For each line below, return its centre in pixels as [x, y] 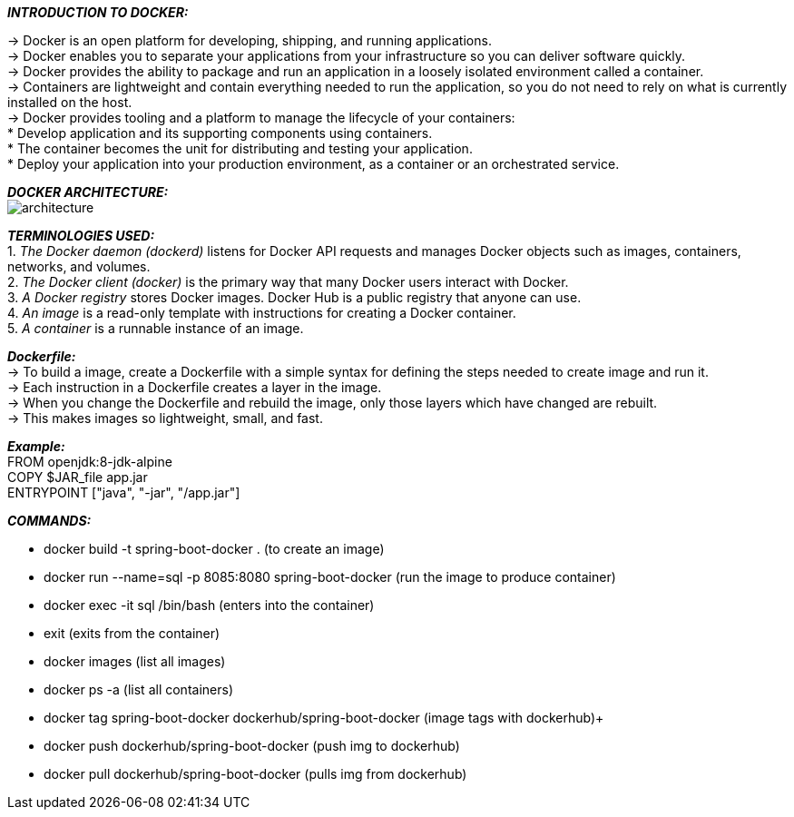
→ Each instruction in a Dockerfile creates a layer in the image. [195, 387]
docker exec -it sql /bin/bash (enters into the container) [209, 605]
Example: [36, 446]
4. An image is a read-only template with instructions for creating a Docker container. [262, 313]
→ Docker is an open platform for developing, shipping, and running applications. [250, 40]
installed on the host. [70, 102]
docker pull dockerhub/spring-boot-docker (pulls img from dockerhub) [255, 774]
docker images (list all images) [135, 661]
